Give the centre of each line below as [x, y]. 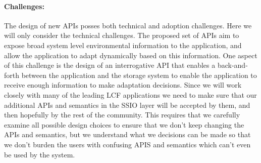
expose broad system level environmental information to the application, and [123, 45]
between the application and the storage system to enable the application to [139, 75]
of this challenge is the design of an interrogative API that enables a [110, 65]
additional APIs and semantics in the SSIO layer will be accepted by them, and [127, 105]
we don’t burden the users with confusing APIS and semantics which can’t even [127, 144]
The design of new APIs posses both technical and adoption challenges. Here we [128, 25]
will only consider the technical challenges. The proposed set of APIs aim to [122, 35]
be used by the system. [40, 154]
